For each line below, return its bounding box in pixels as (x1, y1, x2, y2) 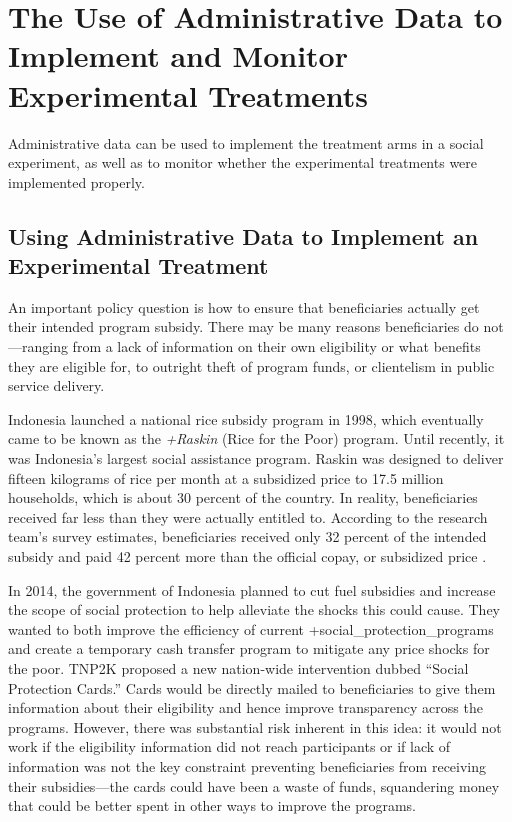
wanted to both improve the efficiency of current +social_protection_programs (8, 618, 494, 639)
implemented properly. (8, 171, 145, 192)
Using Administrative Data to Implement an (8, 220, 479, 251)
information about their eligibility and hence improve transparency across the (8, 697, 483, 718)
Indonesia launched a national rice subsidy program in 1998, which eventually (8, 408, 484, 429)
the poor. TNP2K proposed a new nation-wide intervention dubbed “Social (8, 657, 469, 678)
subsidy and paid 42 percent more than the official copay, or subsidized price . (8, 546, 487, 566)
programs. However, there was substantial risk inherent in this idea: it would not (8, 716, 502, 737)
